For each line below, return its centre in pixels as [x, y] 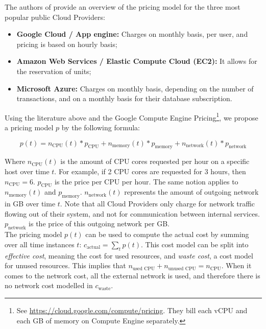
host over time [27, 171]
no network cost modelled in [49, 285]
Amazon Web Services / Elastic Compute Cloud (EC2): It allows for [137, 61]
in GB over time [30, 204]
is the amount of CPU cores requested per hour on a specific [155, 161]
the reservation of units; [54, 71]
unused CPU [182, 268]
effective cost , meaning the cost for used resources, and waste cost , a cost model [129, 255]
